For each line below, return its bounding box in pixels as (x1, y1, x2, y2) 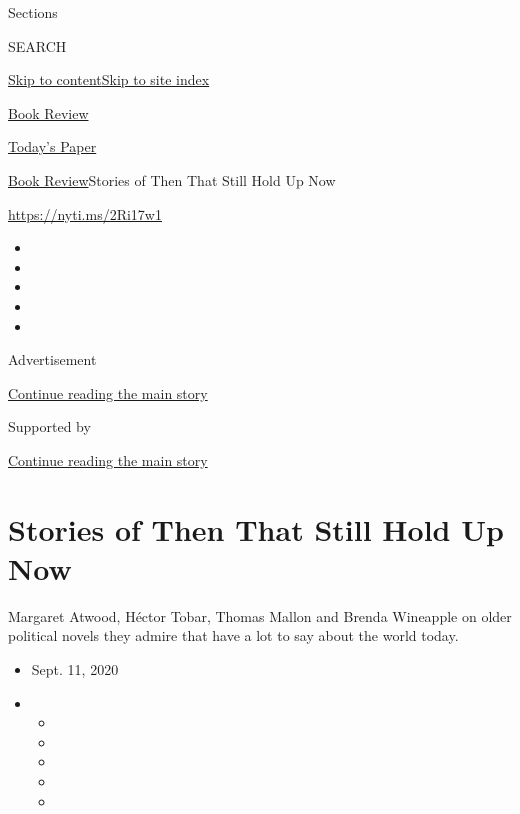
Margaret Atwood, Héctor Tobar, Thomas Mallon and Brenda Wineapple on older (8, 605, 512, 626)
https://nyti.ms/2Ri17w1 (8, 203, 162, 224)
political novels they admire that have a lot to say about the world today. (8, 625, 459, 646)
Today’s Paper (8, 136, 97, 157)
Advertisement (8, 349, 97, 370)
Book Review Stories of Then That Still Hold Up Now (8, 169, 336, 190)
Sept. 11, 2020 (31, 659, 119, 679)
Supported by (8, 416, 91, 437)
